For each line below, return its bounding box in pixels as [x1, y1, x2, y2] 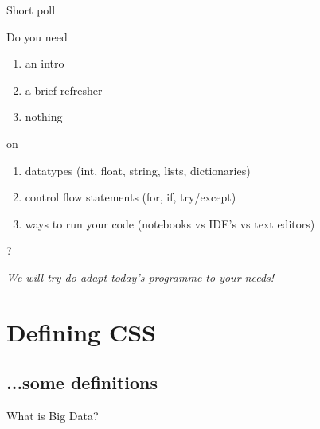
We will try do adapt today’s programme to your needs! [6, 268, 275, 285]
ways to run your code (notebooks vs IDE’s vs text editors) [25, 215, 315, 232]
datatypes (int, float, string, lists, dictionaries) [25, 162, 251, 178]
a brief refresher [25, 81, 103, 98]
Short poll [6, 2, 56, 18]
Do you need [6, 28, 68, 45]
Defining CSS [6, 315, 156, 348]
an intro [25, 55, 64, 72]
